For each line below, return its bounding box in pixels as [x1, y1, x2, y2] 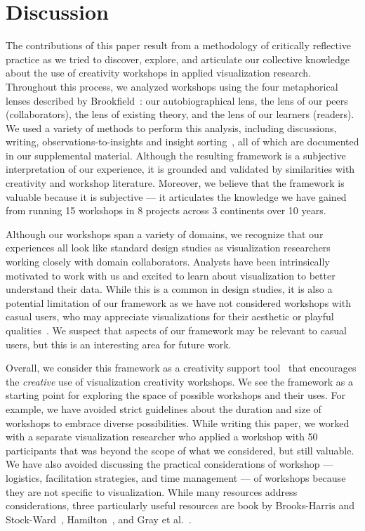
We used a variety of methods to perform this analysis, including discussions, [6, 120, 337, 135]
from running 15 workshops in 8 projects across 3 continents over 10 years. [6, 203, 326, 218]
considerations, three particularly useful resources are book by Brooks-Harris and [6, 498, 354, 513]
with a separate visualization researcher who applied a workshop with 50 [6, 429, 318, 444]
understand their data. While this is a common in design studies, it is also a [6, 282, 333, 296]
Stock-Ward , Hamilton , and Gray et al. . [6, 511, 192, 526]
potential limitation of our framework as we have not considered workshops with [6, 295, 352, 310]
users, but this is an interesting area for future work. [6, 336, 232, 351]
